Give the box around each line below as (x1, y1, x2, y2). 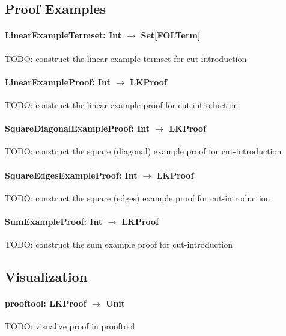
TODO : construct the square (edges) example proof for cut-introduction (5, 191, 270, 204)
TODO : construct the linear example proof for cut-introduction (5, 98, 239, 111)
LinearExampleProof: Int (5, 75, 111, 88)
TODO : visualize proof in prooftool (5, 320, 135, 332)
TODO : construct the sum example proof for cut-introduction (5, 238, 233, 251)
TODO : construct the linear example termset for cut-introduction (5, 52, 247, 64)
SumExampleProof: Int (5, 215, 103, 227)
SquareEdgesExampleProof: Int (5, 168, 138, 181)
